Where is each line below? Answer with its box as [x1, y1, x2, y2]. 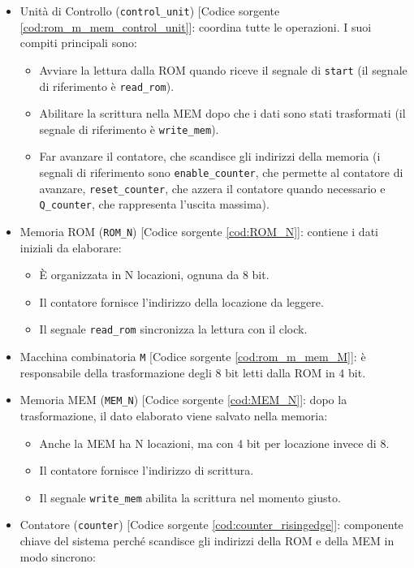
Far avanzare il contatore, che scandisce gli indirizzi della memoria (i [39, 148, 381, 165]
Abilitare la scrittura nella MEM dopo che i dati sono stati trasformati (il [39, 105, 406, 122]
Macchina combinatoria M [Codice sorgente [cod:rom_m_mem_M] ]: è [19, 348, 366, 365]
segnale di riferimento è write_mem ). [39, 120, 219, 137]
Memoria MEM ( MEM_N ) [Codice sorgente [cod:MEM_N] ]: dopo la [19, 391, 347, 408]
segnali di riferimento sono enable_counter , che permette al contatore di [39, 164, 403, 180]
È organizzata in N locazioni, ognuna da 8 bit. [39, 266, 270, 283]
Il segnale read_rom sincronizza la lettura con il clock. [39, 321, 308, 338]
